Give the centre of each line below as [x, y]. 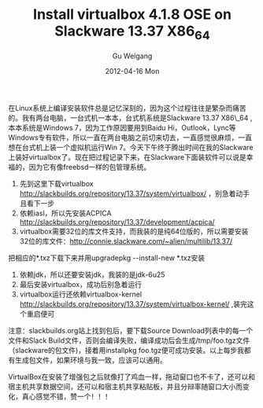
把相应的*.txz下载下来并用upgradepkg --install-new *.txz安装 [107, 258]
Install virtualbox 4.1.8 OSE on [132, 15]
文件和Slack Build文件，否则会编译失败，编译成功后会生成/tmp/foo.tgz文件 [129, 340]
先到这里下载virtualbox [56, 183]
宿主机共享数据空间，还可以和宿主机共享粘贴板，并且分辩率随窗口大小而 [125, 386]
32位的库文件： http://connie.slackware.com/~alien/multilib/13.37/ [126, 241]
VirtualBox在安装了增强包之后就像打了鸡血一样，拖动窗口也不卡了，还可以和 [132, 377]
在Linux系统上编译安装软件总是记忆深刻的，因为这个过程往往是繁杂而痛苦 [127, 108]
